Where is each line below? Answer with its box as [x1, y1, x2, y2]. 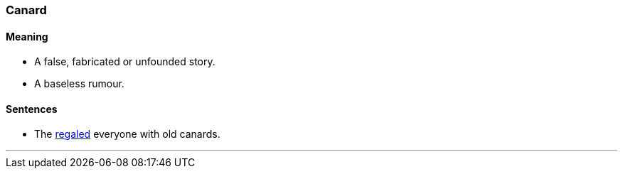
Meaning [6, 30, 48, 43]
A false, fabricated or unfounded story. [34, 55, 215, 68]
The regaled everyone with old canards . [34, 128, 220, 141]
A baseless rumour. [34, 77, 124, 90]
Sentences [6, 102, 58, 115]
